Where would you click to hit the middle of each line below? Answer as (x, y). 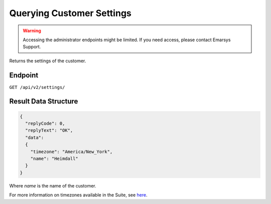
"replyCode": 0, (45, 124)
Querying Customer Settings (70, 13)
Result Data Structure (44, 101)
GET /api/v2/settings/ (37, 87)
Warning (32, 31)
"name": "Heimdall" (54, 159)
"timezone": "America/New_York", (72, 151)
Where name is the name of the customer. (53, 185)
